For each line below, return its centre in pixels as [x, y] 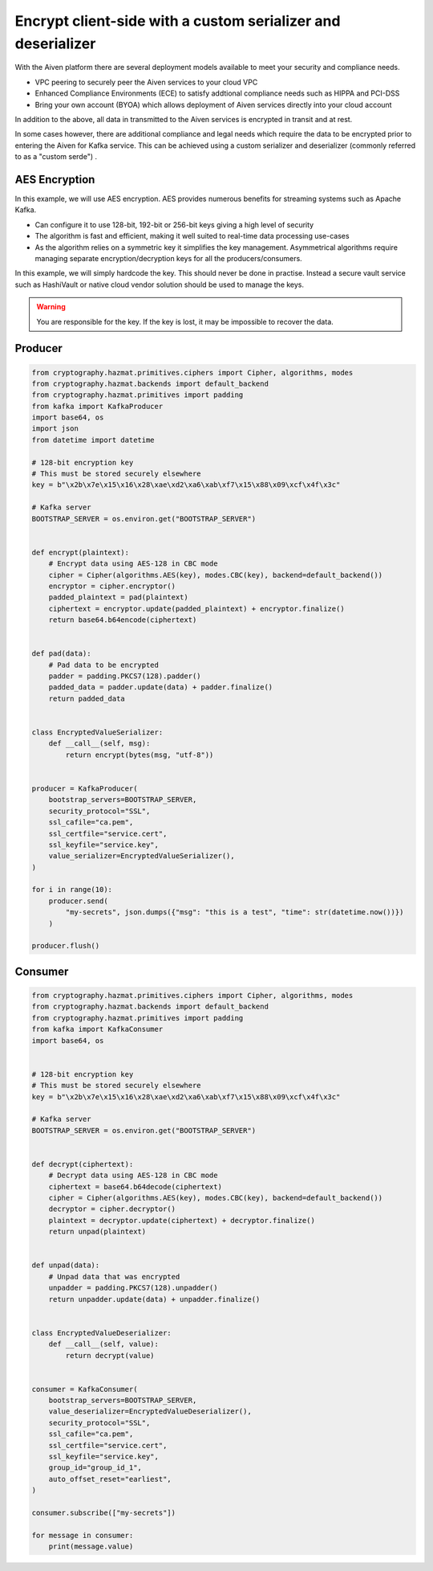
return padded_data [87, 698]
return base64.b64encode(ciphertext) [123, 620]
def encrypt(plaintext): [81, 552]
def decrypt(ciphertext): [83, 1164]
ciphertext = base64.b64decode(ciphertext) [135, 1186]
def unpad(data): [66, 1265]
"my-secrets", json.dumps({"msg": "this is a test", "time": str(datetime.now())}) [235, 912]
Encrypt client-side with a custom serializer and [178, 21]
